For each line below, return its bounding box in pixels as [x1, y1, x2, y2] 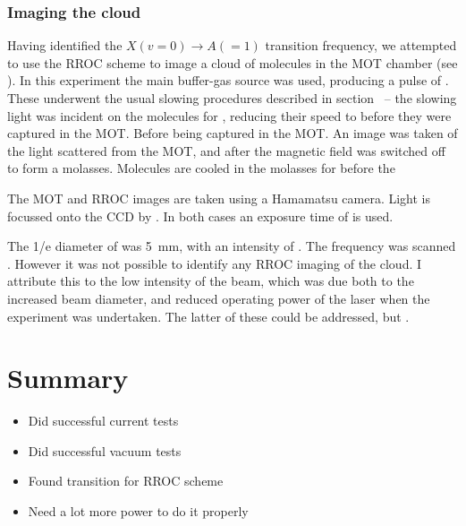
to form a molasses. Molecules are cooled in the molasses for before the [7, 159, 395, 177]
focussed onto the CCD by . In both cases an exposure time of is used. [7, 206, 394, 225]
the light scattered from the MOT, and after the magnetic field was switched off [7, 141, 445, 160]
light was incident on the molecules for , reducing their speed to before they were [7, 106, 452, 125]
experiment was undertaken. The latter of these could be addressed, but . [7, 306, 410, 325]
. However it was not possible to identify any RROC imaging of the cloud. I [7, 254, 422, 272]
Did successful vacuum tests [28, 441, 182, 460]
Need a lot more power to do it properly [28, 502, 249, 521]
